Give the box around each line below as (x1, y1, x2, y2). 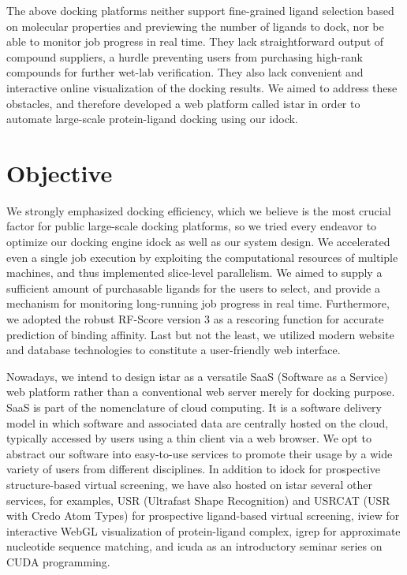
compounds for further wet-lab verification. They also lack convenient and (6, 64, 364, 80)
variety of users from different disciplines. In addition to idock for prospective (6, 461, 380, 477)
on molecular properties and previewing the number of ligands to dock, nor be (6, 17, 384, 34)
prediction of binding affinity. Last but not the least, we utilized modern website (6, 326, 394, 342)
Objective (6, 156, 113, 189)
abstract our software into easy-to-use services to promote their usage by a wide (6, 445, 393, 461)
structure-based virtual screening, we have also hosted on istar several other (6, 476, 372, 492)
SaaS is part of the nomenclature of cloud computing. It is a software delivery (6, 399, 382, 415)
